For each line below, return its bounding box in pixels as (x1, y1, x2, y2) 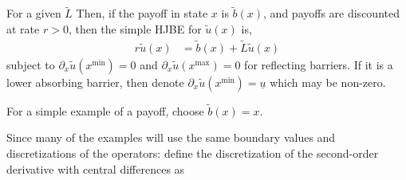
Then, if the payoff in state (76, 5, 208, 22)
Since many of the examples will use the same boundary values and (6, 129, 336, 146)
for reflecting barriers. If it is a (244, 56, 393, 72)
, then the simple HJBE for (68, 20, 202, 37)
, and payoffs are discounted (263, 5, 400, 22)
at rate (6, 20, 40, 37)
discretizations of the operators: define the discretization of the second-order (6, 145, 379, 162)
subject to (6, 56, 55, 72)
